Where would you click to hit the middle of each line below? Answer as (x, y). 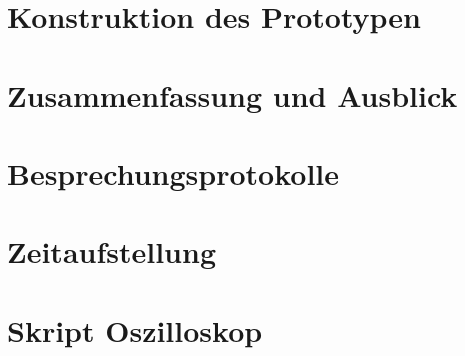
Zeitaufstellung (111, 251)
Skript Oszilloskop (135, 329)
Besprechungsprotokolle (173, 172)
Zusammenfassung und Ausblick (232, 94)
